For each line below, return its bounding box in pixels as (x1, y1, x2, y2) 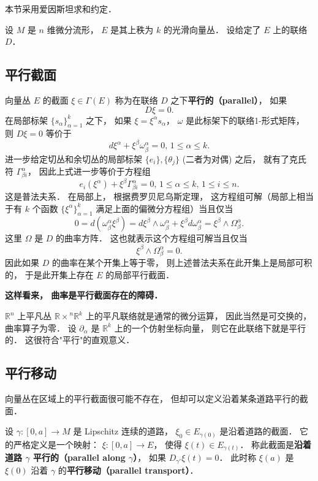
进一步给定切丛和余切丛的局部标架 (5, 152, 142, 165)
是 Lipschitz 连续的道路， (73, 425, 173, 437)
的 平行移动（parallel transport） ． (58, 463, 199, 476)
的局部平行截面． (105, 268, 175, 281)
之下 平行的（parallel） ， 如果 (170, 93, 287, 106)
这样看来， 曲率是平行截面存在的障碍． (5, 289, 163, 301)
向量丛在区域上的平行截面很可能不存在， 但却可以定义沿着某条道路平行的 (5, 392, 300, 405)
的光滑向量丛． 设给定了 (163, 23, 261, 36)
